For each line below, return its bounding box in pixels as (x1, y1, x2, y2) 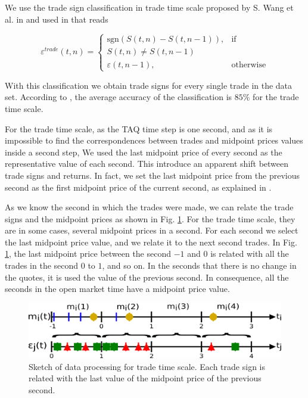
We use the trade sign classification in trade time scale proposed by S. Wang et (5, 1, 294, 13)
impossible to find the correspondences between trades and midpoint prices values (5, 134, 303, 147)
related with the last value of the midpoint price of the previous (29, 372, 262, 384)
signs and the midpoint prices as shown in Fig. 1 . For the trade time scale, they (5, 212, 295, 225)
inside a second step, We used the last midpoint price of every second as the (5, 145, 282, 158)
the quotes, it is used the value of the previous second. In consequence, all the (5, 270, 289, 283)
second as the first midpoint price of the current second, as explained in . (5, 181, 272, 193)
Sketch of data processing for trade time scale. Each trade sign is (29, 360, 265, 372)
